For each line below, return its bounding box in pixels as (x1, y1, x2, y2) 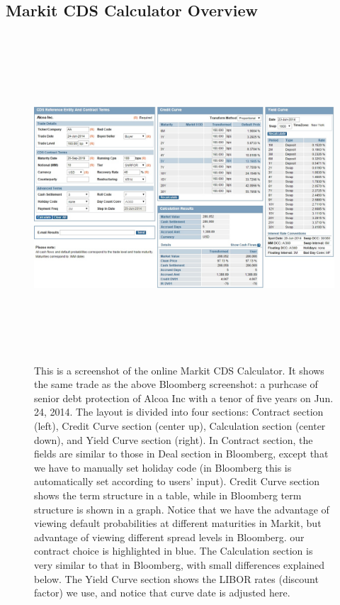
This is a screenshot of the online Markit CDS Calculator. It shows (34, 362, 324, 377)
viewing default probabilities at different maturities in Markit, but (34, 516, 322, 531)
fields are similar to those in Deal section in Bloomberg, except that (34, 446, 329, 461)
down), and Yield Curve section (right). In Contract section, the (34, 432, 313, 447)
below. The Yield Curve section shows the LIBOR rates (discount (34, 571, 319, 586)
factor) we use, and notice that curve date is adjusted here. (34, 585, 290, 600)
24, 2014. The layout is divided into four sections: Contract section (34, 404, 324, 419)
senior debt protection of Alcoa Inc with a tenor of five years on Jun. (34, 390, 334, 405)
